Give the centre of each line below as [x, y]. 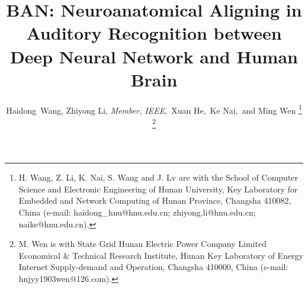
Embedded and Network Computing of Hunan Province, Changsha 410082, [155, 200]
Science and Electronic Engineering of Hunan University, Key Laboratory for [158, 189]
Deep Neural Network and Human [154, 56]
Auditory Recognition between [154, 33]
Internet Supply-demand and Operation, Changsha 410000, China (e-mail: [153, 267]
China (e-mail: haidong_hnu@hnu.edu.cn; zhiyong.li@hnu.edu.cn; [137, 212]
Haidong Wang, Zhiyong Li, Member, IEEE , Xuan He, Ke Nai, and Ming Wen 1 [154, 109]
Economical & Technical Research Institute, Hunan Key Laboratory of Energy [161, 255]
